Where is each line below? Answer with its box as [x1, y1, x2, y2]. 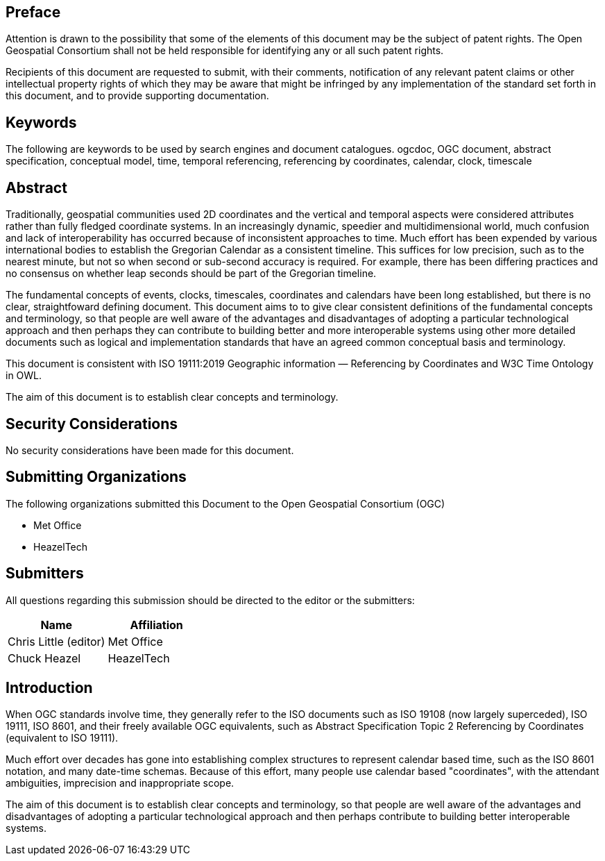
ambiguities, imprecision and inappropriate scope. [6, 777, 235, 789]
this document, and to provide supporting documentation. [6, 90, 269, 102]
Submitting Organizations [6, 468, 187, 486]
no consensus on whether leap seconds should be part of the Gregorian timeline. [6, 267, 377, 280]
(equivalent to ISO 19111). [6, 732, 119, 744]
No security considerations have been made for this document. [6, 444, 294, 456]
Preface [6, 3, 61, 21]
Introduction [6, 679, 93, 697]
